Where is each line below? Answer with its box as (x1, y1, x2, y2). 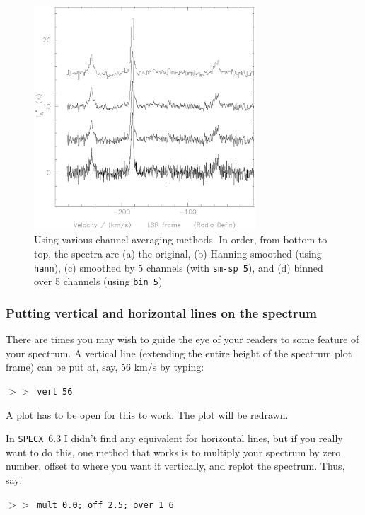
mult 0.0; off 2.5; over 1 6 (37, 499, 174, 510)
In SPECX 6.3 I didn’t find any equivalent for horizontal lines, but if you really (6, 431, 343, 446)
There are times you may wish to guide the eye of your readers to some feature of (6, 332, 359, 347)
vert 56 (37, 386, 73, 397)
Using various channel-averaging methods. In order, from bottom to (34, 232, 328, 247)
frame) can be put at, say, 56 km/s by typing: (6, 359, 204, 374)
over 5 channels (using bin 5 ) (34, 274, 163, 289)
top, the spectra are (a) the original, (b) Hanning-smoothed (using (34, 245, 322, 260)
